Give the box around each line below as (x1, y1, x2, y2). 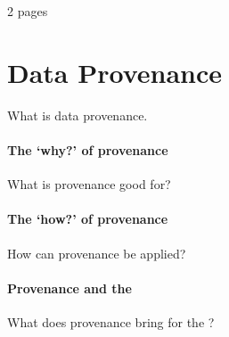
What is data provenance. (7, 105, 148, 124)
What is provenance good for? (7, 175, 171, 193)
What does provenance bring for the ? (7, 312, 215, 331)
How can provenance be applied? (7, 243, 186, 262)
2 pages (7, 2, 48, 20)
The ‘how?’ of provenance (7, 210, 168, 228)
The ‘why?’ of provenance (7, 140, 168, 159)
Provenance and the (7, 278, 132, 297)
